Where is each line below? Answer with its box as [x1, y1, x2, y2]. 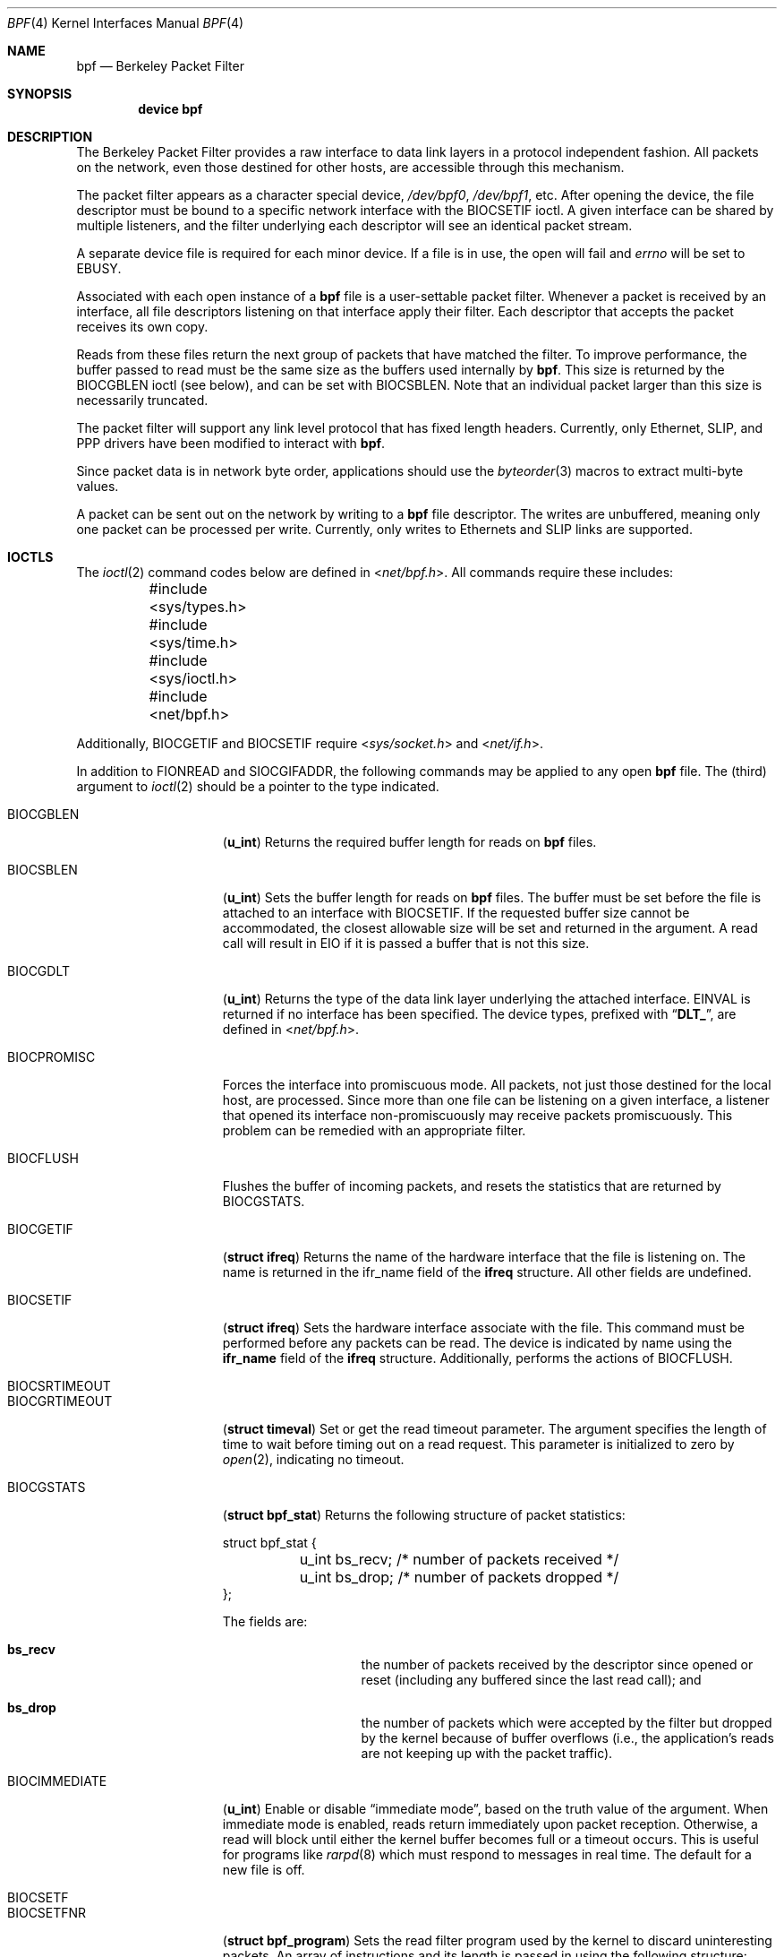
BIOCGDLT [7, 963, 71, 978]
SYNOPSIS [7, 86, 72, 101]
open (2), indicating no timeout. [222, 1452, 405, 1467]
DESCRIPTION [7, 129, 93, 144]
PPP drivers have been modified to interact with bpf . [76, 435, 386, 451]
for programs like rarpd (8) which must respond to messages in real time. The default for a [222, 1847, 752, 1862]
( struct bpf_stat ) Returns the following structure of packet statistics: [222, 1507, 626, 1522]
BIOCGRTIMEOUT [7, 1393, 113, 1409]
